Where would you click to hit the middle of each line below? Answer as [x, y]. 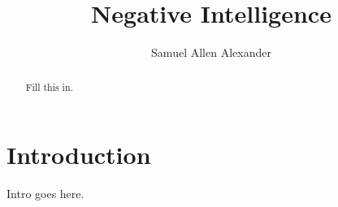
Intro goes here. [45, 194]
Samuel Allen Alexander [211, 52]
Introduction [79, 155]
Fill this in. [49, 86]
